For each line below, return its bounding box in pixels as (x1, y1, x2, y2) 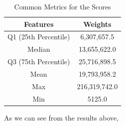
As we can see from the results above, (4, 112, 119, 123)
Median (27, 44, 50, 54)
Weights (83, 18, 112, 29)
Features (23, 18, 54, 29)
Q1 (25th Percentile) (7, 31, 70, 42)
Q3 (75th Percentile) (7, 56, 70, 67)
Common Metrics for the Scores (14, 1, 111, 11)
